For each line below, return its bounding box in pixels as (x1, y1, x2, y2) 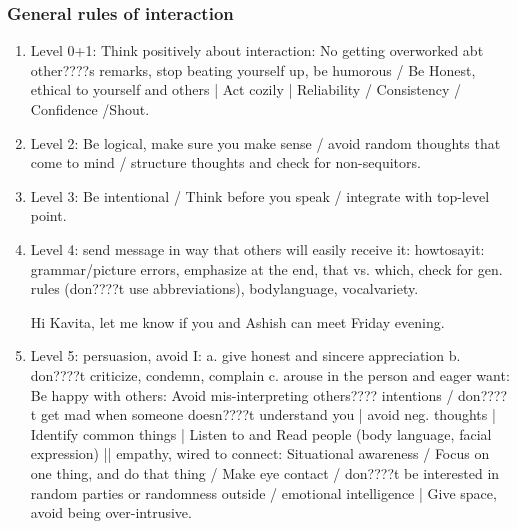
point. (30, 205, 67, 226)
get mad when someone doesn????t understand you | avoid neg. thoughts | (40, 404, 496, 425)
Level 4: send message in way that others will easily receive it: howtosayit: (30, 238, 485, 259)
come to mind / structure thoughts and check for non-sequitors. (30, 152, 421, 173)
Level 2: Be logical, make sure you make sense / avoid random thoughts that (30, 132, 501, 153)
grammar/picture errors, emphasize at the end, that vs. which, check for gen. (30, 258, 503, 279)
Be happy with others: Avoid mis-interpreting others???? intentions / (30, 384, 454, 405)
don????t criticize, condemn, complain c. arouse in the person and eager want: (30, 364, 510, 385)
